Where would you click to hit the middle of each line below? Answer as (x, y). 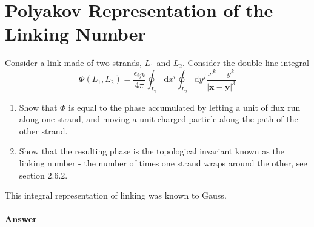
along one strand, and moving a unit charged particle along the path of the (159, 119)
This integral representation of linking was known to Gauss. (116, 195)
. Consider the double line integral (246, 63)
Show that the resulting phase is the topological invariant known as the (152, 151)
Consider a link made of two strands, (73, 63)
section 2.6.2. (43, 175)
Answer (21, 219)
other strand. (43, 130)
